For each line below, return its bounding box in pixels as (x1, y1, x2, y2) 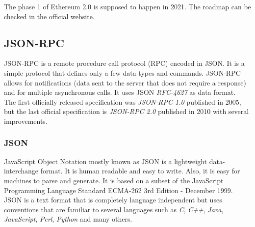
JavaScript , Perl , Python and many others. (4, 214, 132, 224)
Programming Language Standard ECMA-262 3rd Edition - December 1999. (4, 185, 233, 195)
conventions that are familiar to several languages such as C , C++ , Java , (4, 204, 224, 214)
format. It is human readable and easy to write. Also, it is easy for (40, 166, 240, 176)
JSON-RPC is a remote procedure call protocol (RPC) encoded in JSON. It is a (4, 58, 245, 68)
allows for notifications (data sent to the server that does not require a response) (4, 77, 246, 87)
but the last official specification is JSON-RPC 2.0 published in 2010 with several (4, 106, 249, 116)
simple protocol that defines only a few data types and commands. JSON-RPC (4, 67, 241, 78)
